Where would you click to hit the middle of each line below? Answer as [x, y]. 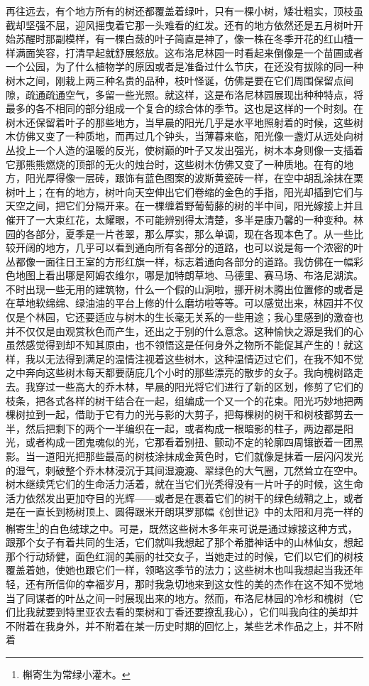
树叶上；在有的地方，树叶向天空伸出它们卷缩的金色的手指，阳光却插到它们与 [184, 191]
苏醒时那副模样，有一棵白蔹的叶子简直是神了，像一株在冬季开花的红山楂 [184, 39]
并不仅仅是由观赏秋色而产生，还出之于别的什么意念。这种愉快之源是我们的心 [184, 331]
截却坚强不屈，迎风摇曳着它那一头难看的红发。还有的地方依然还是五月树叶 [180, 24]
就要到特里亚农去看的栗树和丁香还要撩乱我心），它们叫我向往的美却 [192, 612]
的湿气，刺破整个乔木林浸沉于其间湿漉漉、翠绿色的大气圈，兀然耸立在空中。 [184, 470]
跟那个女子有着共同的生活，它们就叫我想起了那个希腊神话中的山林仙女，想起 [184, 542]
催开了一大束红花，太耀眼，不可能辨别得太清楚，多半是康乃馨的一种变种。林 [184, 219]
